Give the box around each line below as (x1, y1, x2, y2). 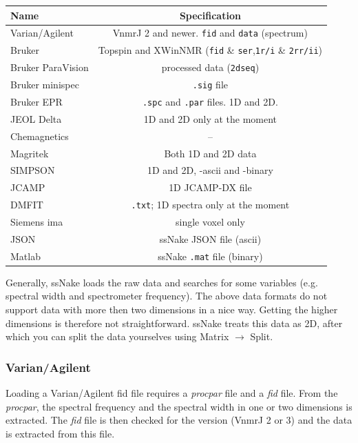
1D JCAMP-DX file (169, 180, 252, 195)
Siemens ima (10, 215, 63, 228)
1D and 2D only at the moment (143, 111, 277, 126)
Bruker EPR (10, 95, 63, 108)
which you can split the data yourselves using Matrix (6, 329, 229, 344)
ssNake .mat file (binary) (158, 248, 263, 263)
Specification (179, 8, 241, 22)
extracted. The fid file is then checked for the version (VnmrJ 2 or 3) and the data (6, 413, 352, 427)
